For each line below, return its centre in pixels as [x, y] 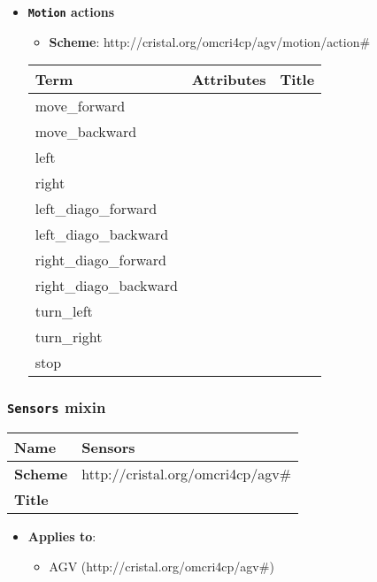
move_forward [80, 106]
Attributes [229, 80]
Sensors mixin [57, 407]
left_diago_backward [102, 234]
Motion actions [71, 11]
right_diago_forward [100, 260]
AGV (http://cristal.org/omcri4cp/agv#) [162, 566]
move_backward [86, 132]
